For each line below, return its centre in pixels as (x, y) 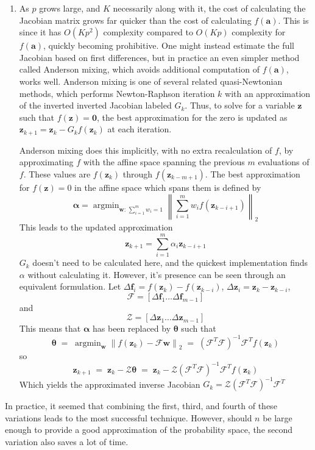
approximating (46, 162)
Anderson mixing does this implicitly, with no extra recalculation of (146, 150)
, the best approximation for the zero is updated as (192, 117)
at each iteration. (140, 129)
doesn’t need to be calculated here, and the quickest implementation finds (170, 262)
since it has (40, 32)
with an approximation (268, 93)
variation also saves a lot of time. (67, 441)
